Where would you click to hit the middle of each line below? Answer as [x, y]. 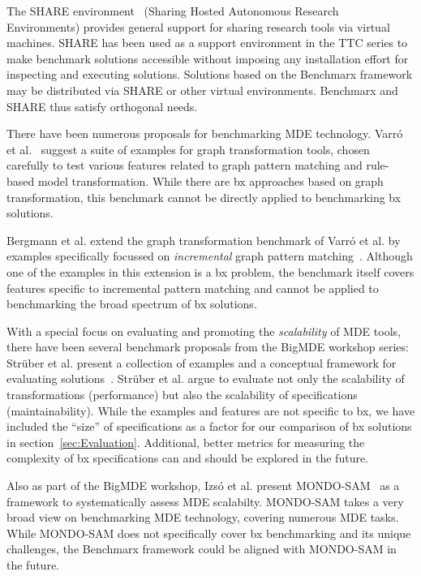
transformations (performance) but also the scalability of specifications [182, 395]
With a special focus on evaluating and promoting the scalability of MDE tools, [204, 331]
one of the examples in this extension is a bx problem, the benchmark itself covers [210, 271]
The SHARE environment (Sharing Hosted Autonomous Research [173, 11]
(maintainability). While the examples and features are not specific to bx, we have [211, 410]
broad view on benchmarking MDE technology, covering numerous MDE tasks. [203, 517]
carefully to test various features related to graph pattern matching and [185, 165]
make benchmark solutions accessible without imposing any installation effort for [208, 58]
